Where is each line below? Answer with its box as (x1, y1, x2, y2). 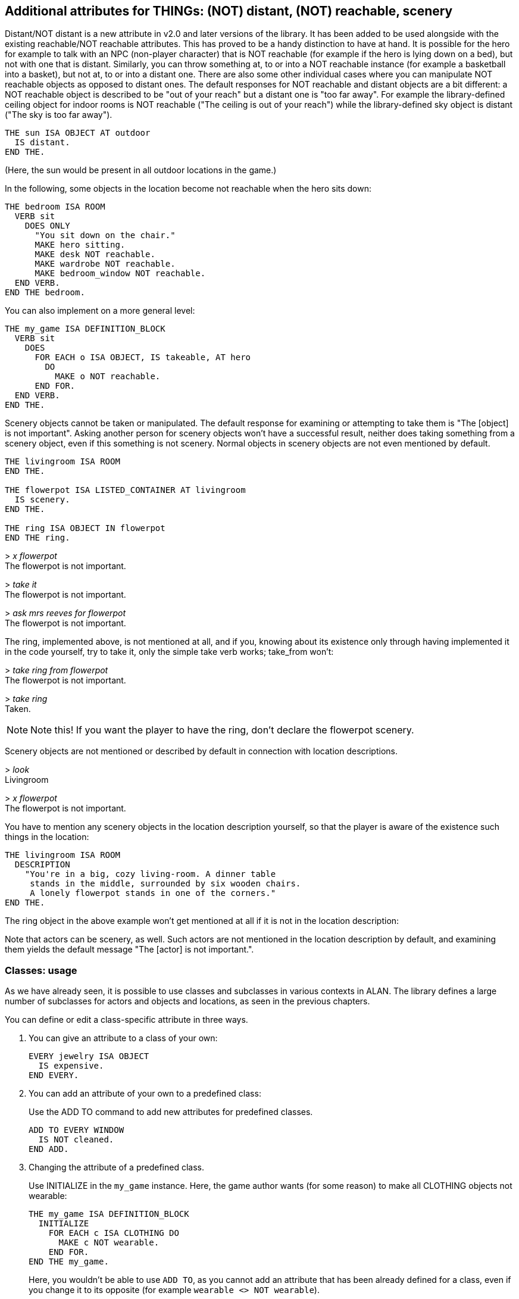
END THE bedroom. (5, 288, 85, 298)
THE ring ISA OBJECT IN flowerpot (5, 523, 165, 533)
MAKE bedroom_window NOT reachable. (35, 268, 206, 279)
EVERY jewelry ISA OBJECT (29, 1051, 149, 1061)
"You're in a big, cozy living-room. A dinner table (24, 869, 276, 879)
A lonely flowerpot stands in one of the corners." (30, 888, 276, 898)
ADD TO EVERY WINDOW (29, 1125, 124, 1135)
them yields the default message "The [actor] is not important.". (5, 944, 254, 955)
